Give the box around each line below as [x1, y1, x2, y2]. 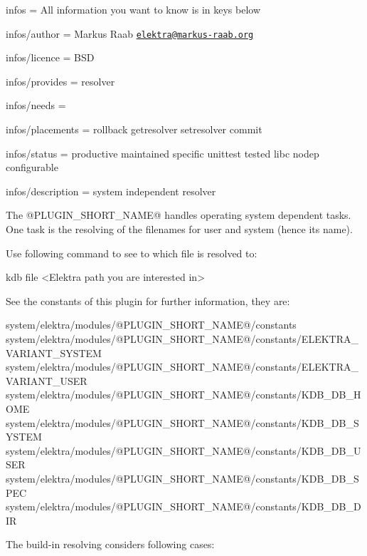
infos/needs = [6, 98, 66, 113]
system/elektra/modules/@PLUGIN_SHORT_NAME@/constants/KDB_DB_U [6, 443, 361, 458]
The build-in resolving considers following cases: [6, 537, 215, 552]
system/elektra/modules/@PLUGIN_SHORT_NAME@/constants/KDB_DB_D [6, 499, 361, 514]
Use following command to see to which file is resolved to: [6, 245, 257, 260]
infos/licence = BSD [6, 50, 95, 65]
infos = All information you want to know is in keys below [6, 2, 261, 16]
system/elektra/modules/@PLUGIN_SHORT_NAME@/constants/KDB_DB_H [6, 387, 361, 402]
